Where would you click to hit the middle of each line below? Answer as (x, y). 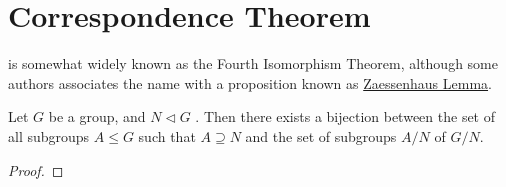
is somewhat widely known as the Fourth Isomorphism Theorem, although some (253, 63)
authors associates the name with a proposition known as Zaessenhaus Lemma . (250, 82)
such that (167, 135)
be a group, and (97, 116)
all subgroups (49, 135)
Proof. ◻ (36, 169)
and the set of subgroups (321, 135)
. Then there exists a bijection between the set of (345, 116)
